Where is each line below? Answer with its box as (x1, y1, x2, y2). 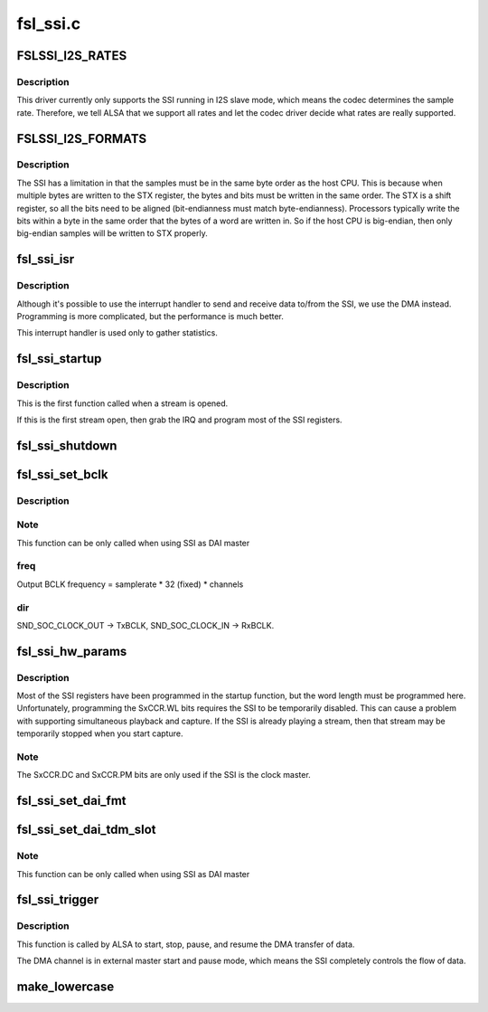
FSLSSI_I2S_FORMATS (16, 131, 147, 147)
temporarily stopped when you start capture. (16, 728, 183, 739)
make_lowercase (16, 979, 115, 994)
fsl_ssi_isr (16, 251, 75, 267)
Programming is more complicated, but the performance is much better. (16, 310, 284, 321)
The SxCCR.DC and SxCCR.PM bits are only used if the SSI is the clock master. (16, 770, 311, 780)
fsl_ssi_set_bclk (16, 467, 108, 482)
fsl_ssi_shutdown (16, 438, 117, 453)
